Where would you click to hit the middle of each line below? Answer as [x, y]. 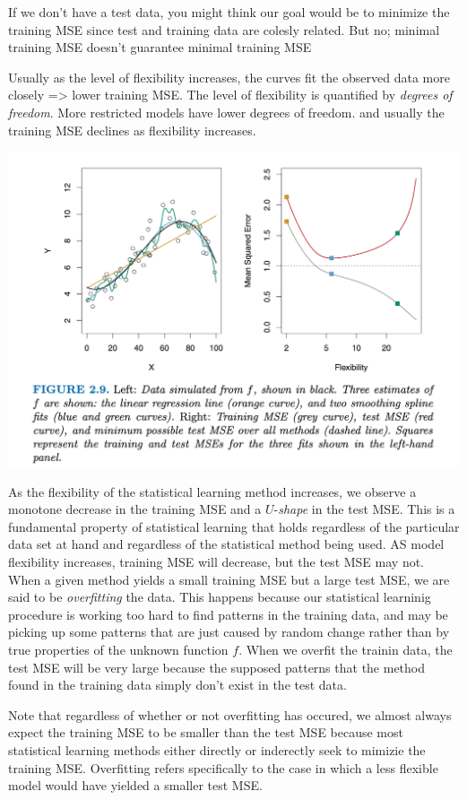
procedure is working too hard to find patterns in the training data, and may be [228, 614]
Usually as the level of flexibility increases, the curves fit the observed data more [229, 77]
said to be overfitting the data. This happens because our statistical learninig [220, 597]
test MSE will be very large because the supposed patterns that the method [217, 667]
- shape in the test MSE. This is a [364, 509]
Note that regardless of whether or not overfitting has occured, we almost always [230, 714]
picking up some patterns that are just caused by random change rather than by [229, 632]
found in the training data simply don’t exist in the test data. [177, 685]
